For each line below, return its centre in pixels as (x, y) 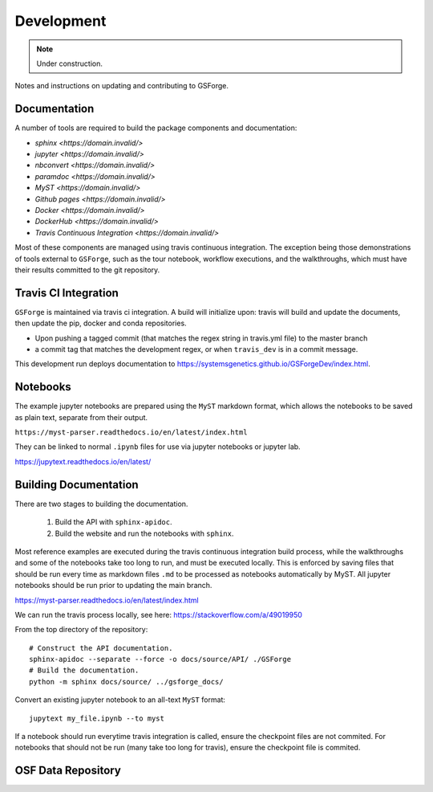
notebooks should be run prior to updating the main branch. (113, 586)
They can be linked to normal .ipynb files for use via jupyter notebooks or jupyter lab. (158, 447)
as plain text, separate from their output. (81, 417)
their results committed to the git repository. (87, 270)
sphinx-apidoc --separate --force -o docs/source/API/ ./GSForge (160, 659)
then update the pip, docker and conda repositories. (101, 323)
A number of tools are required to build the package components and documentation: (156, 128)
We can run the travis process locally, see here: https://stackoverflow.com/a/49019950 (158, 614)
